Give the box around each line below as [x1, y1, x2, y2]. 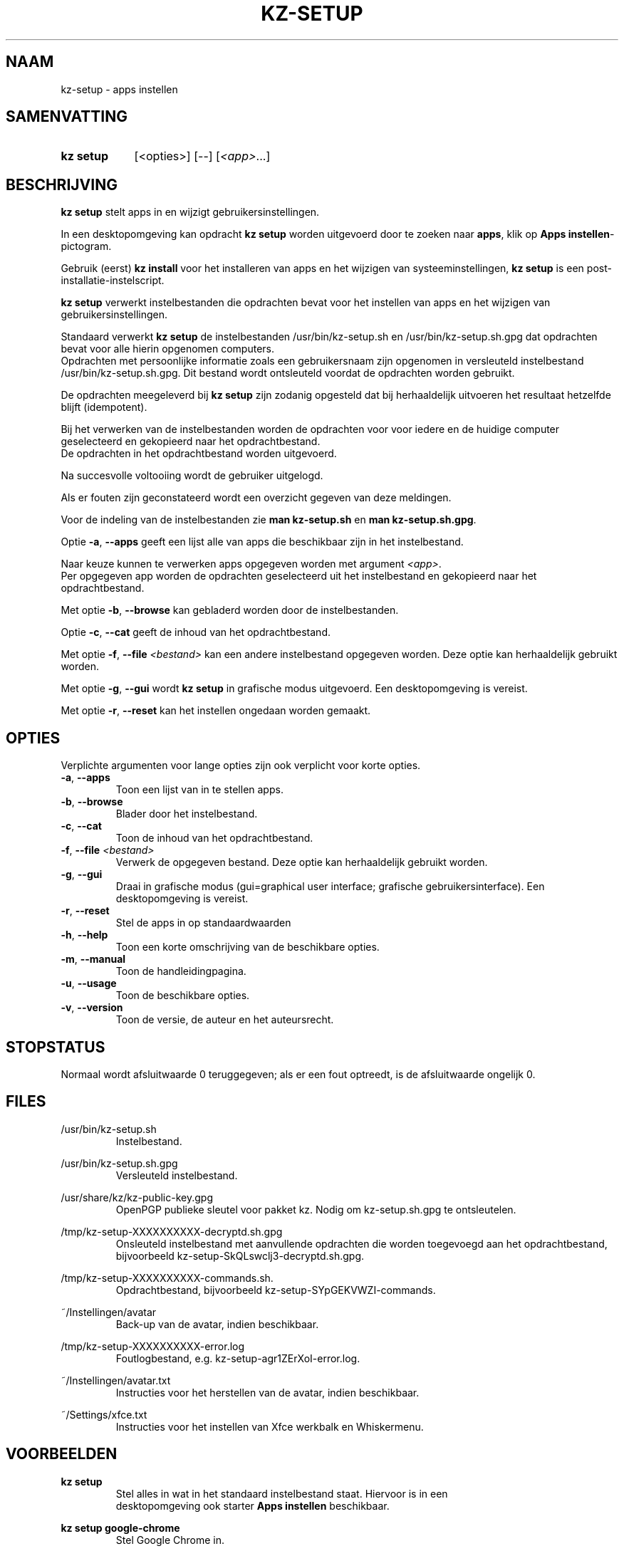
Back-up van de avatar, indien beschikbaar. [115, 1317, 319, 1330]
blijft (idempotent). [61, 401, 147, 414]
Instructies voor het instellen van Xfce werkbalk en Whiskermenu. [115, 1420, 424, 1433]
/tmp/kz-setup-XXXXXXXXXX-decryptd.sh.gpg [61, 1225, 283, 1238]
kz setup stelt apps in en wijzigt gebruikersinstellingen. [61, 206, 320, 219]
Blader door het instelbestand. [115, 808, 258, 820]
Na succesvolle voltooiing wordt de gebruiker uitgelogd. [61, 469, 323, 482]
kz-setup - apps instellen [61, 83, 178, 95]
